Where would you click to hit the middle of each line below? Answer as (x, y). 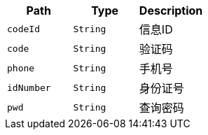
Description (171, 10)
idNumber (29, 87)
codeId (23, 29)
